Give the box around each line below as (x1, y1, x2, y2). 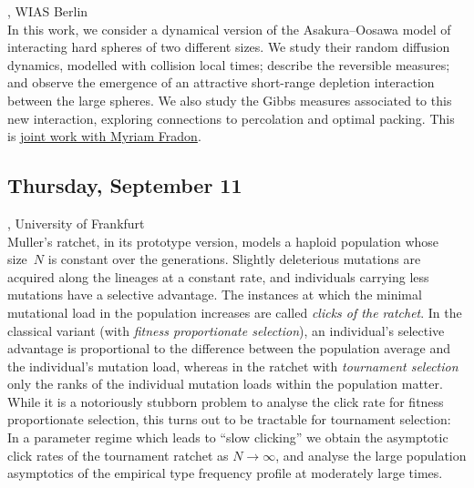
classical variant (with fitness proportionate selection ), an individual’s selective (7, 320, 445, 340)
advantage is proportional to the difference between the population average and (7, 339, 450, 358)
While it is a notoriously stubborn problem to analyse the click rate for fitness (7, 391, 444, 411)
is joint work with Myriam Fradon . (7, 127, 201, 146)
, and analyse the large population (275, 445, 467, 464)
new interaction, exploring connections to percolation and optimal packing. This (7, 108, 455, 127)
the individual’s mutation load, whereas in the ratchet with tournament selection (7, 356, 459, 375)
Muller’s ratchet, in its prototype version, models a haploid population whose (7, 231, 439, 250)
